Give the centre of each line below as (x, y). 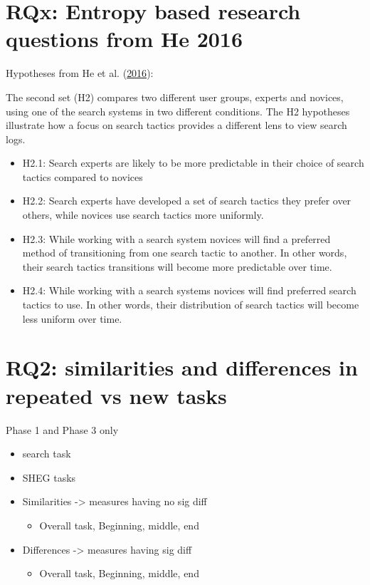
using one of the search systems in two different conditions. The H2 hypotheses (178, 111)
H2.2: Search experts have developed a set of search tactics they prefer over (187, 201)
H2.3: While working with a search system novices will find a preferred (176, 238)
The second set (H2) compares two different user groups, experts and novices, (175, 97)
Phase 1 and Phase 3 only (62, 429)
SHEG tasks (49, 477)
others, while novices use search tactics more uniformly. (143, 215)
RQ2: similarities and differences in (182, 367)
